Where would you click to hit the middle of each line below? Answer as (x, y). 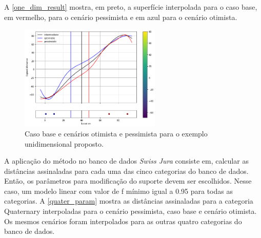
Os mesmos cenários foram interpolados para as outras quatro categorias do (123, 221)
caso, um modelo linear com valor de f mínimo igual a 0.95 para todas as (118, 191)
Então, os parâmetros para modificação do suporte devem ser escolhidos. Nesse (128, 181)
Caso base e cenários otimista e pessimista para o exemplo (116, 133)
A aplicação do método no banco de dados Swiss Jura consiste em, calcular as (126, 161)
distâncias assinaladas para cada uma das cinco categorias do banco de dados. (126, 171)
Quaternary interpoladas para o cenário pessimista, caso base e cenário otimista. (130, 211)
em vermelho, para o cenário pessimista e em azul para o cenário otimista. (121, 17)
